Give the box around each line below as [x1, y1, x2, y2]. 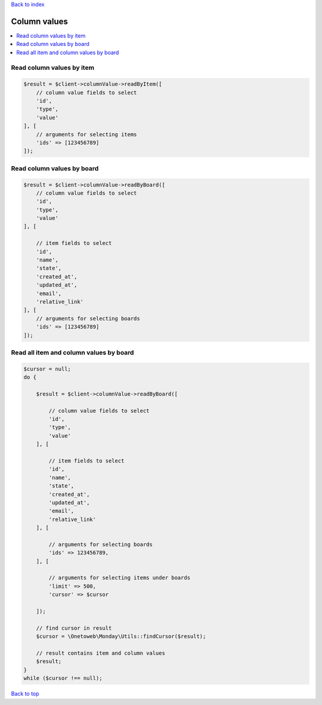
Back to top [11, 690, 39, 697]
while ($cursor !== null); [23, 675, 103, 682]
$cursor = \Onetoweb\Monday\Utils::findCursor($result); [36, 633, 206, 640]
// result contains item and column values [36, 649, 165, 657]
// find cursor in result [36, 624, 112, 632]
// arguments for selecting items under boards [48, 574, 191, 581]
